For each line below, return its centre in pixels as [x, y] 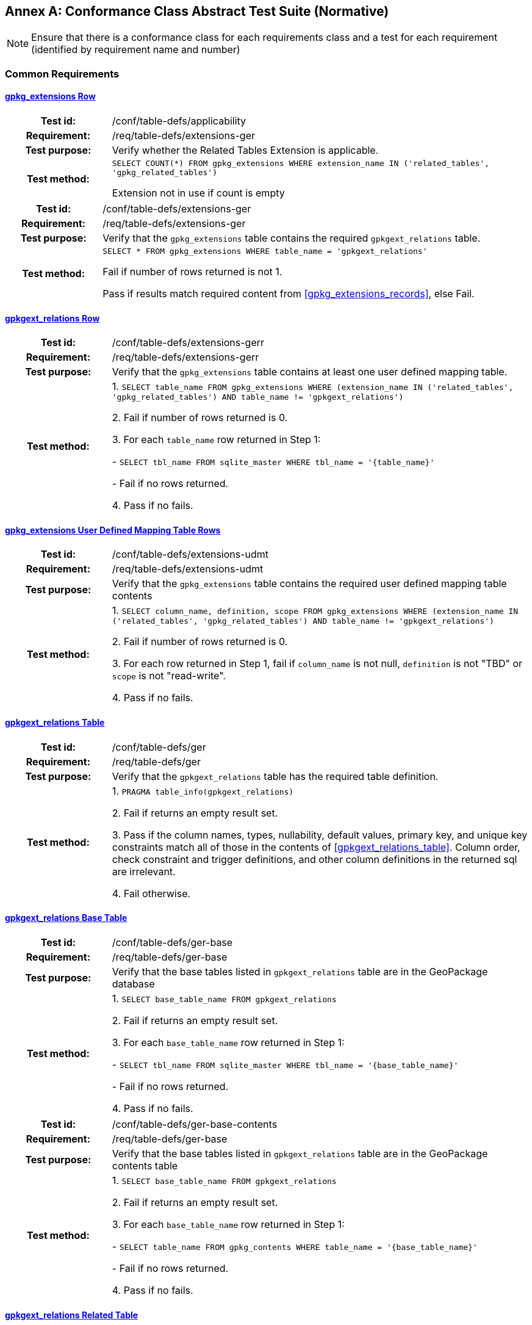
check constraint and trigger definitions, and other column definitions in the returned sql [315, 859]
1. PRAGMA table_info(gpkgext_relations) [203, 791]
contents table [145, 1165]
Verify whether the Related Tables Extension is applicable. [245, 150]
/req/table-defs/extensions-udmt [188, 569]
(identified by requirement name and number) [136, 50]
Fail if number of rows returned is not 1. [192, 272]
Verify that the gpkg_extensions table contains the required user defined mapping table [309, 584]
